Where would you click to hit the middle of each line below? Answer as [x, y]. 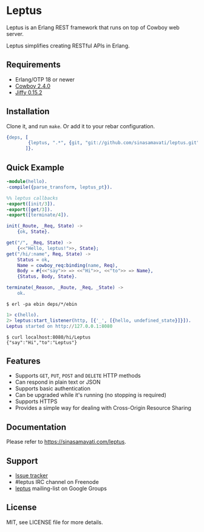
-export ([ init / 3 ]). [31, 204]
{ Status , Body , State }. [47, 277]
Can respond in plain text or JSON [58, 382]
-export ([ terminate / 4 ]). [38, 215]
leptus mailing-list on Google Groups [61, 488]
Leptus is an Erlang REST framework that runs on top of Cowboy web [93, 27]
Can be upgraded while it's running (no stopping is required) [91, 395]
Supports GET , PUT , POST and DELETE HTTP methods [78, 376]
